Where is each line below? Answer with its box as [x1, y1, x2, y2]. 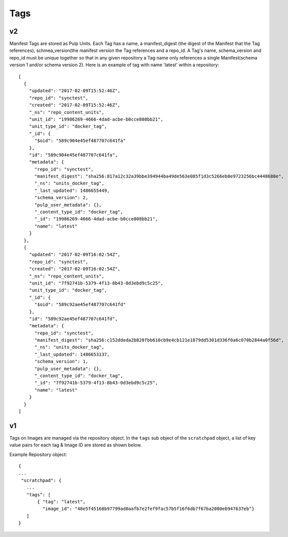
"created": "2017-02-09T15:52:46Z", [28, 102, 121, 108]
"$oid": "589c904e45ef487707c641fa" [34, 138, 126, 144]
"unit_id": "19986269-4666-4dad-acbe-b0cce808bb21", [28, 116, 164, 122]
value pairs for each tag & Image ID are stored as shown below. [9, 442, 142, 448]
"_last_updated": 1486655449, [34, 187, 110, 193]
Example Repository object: [9, 451, 67, 458]
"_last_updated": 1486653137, [34, 351, 110, 357]
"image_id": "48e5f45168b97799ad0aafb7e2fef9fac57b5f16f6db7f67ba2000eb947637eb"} [42, 506, 254, 512]
